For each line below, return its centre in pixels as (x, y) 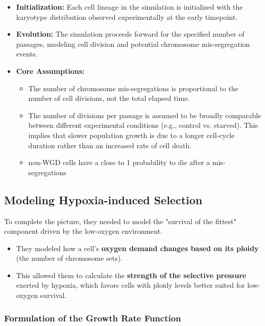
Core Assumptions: (50, 71)
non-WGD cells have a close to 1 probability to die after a (119, 162)
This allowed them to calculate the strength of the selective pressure (131, 275)
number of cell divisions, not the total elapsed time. (109, 98)
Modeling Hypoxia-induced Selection (103, 199)
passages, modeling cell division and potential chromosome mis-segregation (133, 44)
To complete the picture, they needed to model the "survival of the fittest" (120, 221)
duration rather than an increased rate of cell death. (110, 145)
